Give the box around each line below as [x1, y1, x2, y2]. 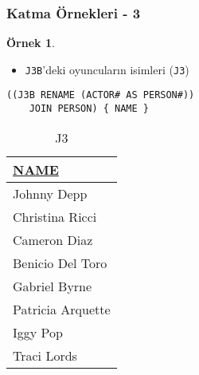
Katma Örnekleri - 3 [6, 2, 141, 22]
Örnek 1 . [6, 34, 55, 51]
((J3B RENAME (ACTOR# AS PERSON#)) [6, 89, 195, 101]
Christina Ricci [13, 207, 97, 226]
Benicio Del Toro [13, 253, 107, 272]
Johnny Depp [13, 184, 88, 203]
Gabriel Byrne [13, 276, 92, 295]
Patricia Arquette [13, 299, 111, 318]
